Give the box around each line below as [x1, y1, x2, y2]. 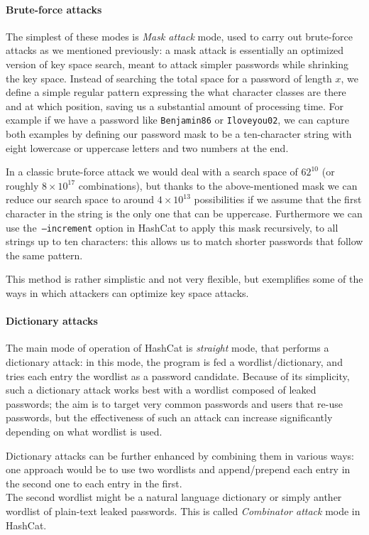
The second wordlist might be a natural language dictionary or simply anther [6, 490, 342, 504]
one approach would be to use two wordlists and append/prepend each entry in [6, 462, 351, 477]
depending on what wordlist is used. [6, 423, 163, 438]
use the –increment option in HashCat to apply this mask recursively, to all [6, 220, 338, 234]
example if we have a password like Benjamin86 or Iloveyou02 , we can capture [6, 112, 350, 127]
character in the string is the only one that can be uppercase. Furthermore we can [6, 205, 363, 220]
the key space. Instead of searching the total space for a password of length [6, 70, 332, 85]
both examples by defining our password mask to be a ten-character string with [6, 126, 352, 141]
